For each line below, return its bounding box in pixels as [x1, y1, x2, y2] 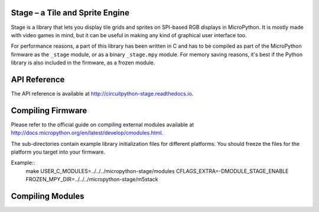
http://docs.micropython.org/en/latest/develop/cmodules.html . [11, 129, 164, 136]
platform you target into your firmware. [11, 148, 106, 156]
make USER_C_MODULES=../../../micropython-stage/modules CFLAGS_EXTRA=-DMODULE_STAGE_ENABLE [25, 167, 289, 174]
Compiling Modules [11, 191, 84, 201]
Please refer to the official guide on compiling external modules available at [11, 121, 194, 128]
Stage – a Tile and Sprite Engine [11, 8, 130, 18]
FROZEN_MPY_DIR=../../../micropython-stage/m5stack [25, 176, 159, 183]
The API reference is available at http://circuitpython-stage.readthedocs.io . [11, 90, 194, 97]
